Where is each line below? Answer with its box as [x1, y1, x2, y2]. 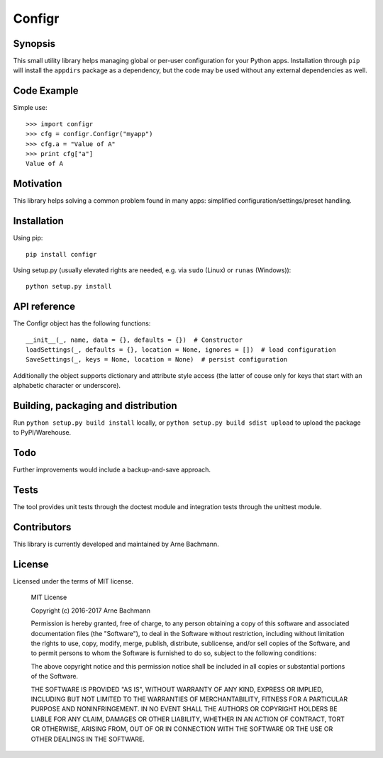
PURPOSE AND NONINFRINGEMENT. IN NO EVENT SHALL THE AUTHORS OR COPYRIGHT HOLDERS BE [30, 705, 338, 713]
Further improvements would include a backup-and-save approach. [13, 465, 211, 474]
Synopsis [13, 38, 56, 50]
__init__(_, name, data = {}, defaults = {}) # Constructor [26, 335, 243, 344]
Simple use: [13, 104, 48, 112]
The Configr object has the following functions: [13, 319, 151, 328]
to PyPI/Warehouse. [13, 428, 72, 437]
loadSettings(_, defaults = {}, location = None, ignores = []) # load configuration [26, 345, 336, 354]
